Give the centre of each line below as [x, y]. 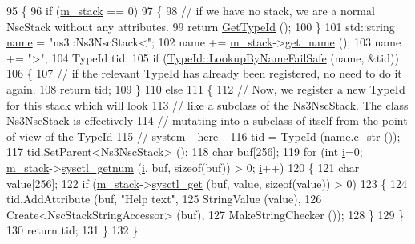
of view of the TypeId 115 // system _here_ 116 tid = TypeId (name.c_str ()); [203, 136]
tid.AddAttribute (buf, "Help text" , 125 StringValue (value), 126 [164, 199]
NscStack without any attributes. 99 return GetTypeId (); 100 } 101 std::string [201, 26]
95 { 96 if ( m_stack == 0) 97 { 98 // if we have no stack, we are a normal [191, 10]
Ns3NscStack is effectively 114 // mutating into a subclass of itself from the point [207, 120]
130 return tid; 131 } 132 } [73, 230]
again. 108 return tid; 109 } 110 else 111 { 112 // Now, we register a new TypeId [206, 88]
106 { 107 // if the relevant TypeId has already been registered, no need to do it [204, 73]
